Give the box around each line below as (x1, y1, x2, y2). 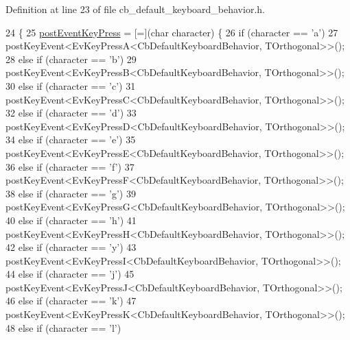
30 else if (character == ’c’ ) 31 (5, 78, 136, 93)
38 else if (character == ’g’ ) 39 (5, 186, 136, 200)
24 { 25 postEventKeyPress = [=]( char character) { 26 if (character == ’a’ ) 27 (5, 25, 338, 39)
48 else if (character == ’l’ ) (5, 320, 121, 335)
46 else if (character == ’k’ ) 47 (5, 293, 137, 308)
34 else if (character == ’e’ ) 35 (5, 132, 136, 147)
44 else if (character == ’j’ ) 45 (5, 267, 135, 281)
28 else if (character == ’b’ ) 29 (5, 51, 137, 66)
